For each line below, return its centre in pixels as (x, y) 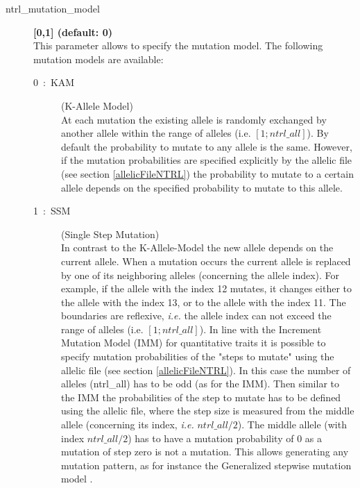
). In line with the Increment (260, 329)
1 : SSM (52, 211)
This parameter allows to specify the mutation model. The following (178, 45)
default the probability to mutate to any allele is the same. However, (207, 146)
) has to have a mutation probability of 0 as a (225, 438)
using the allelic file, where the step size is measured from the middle (208, 411)
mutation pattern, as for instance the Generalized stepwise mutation (206, 465)
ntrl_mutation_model (53, 8)
